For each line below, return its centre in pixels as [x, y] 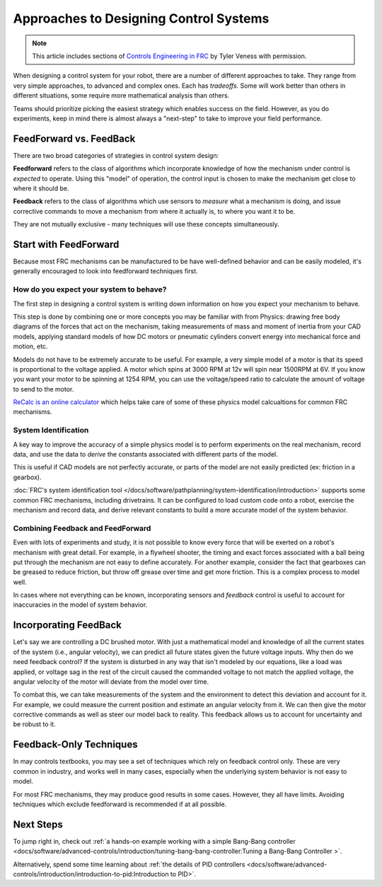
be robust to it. [34, 724]
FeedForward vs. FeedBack [74, 138]
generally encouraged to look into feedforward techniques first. [105, 271]
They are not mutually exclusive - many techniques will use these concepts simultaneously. [146, 224]
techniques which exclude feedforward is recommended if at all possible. [120, 804]
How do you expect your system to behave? [90, 290]
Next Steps [38, 824]
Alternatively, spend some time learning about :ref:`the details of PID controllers [129, 864]
